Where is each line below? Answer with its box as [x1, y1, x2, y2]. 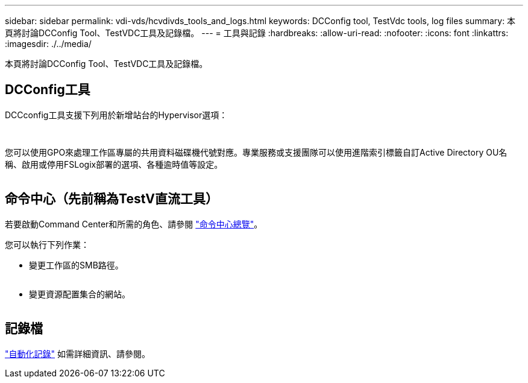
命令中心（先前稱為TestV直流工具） [5, 191, 218, 207]
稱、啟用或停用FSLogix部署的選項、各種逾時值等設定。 [5, 159, 223, 169]
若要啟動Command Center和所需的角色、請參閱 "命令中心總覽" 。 [5, 218, 263, 229]
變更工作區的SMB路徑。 [29, 259, 124, 270]
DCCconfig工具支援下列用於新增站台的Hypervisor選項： [5, 109, 228, 120]
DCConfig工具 [5, 82, 90, 98]
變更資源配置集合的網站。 [29, 288, 130, 299]
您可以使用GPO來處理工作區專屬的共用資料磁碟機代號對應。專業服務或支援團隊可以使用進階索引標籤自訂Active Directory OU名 [5, 147, 508, 157]
